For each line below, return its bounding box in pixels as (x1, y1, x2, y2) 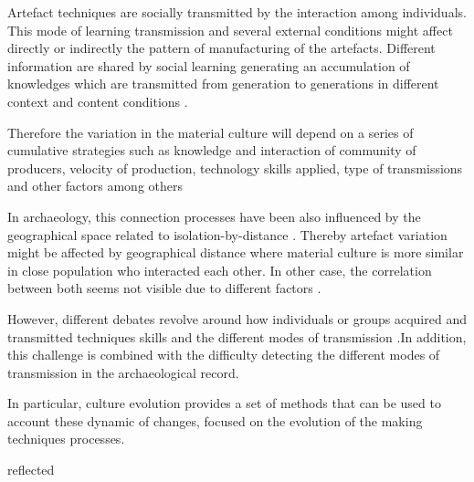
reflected (7, 460, 55, 479)
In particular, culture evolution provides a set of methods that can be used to (7, 393, 441, 413)
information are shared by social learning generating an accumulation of (7, 56, 410, 75)
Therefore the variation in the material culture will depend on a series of (7, 122, 414, 141)
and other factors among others (7, 176, 183, 195)
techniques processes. (7, 429, 125, 448)
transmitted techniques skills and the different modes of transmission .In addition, (7, 327, 467, 346)
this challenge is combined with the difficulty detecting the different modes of (7, 345, 440, 364)
